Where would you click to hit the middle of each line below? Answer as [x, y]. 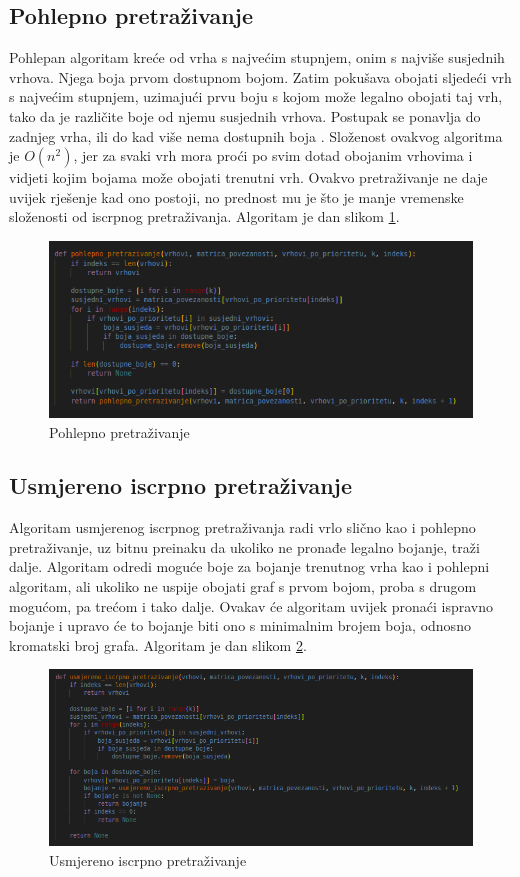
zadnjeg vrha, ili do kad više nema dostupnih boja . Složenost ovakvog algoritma [256, 135]
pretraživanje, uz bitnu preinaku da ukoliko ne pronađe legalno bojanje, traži [244, 546]
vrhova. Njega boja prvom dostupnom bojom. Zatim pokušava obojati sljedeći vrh [260, 76]
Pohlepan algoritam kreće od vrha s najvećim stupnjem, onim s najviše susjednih [257, 57]
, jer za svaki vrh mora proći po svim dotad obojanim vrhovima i [273, 155]
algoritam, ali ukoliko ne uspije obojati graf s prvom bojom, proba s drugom [243, 586]
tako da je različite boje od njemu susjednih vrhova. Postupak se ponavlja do [245, 115]
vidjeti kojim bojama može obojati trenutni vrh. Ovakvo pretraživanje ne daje [248, 177]
